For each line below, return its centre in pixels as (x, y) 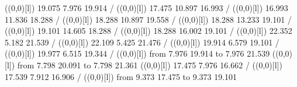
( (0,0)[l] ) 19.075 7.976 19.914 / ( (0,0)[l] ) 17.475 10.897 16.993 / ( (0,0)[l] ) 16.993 (146, 8)
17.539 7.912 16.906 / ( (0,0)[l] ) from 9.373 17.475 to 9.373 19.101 (121, 76)
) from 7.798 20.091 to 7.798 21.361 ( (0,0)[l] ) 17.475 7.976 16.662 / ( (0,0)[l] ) (147, 65)
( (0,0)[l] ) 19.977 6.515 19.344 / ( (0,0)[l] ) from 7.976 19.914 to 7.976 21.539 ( (140, 53)
